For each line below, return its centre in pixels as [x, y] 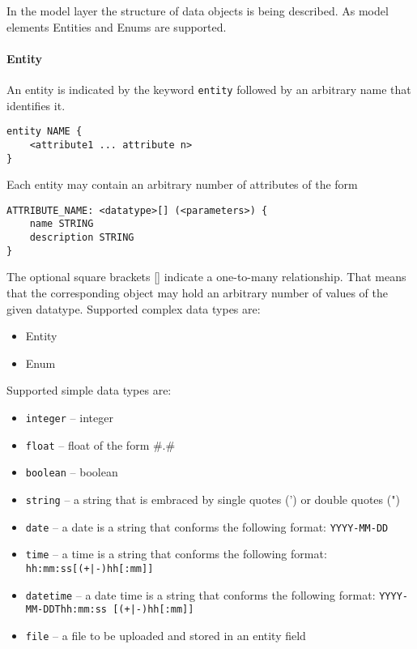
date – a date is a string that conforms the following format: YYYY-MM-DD [207, 526]
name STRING [62, 224]
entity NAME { [45, 132]
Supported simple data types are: [89, 390]
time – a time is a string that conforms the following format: [176, 554]
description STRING [82, 238]
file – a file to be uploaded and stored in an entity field [166, 635]
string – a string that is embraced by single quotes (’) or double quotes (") [213, 499]
